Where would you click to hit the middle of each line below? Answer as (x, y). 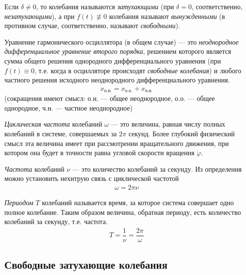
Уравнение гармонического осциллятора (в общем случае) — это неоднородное (122, 41)
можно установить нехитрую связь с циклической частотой (92, 178)
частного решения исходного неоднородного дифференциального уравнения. (117, 80)
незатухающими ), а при (40, 16)
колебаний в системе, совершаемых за (61, 134)
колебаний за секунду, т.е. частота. (56, 221)
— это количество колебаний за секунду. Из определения (157, 169)
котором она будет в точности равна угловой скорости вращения (99, 153)
